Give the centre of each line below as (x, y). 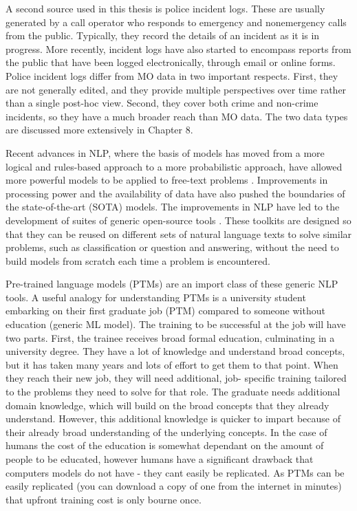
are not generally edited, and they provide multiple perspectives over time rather (176, 89)
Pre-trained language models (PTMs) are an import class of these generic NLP (172, 284)
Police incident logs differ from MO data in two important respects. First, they (172, 75)
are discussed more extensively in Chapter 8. (99, 130)
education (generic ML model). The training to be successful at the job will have (176, 324)
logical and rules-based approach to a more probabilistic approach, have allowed (174, 166)
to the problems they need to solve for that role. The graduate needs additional (173, 392)
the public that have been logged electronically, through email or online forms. (171, 62)
